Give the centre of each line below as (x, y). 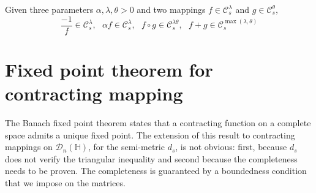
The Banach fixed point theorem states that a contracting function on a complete (158, 122)
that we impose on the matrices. (65, 182)
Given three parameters (49, 9)
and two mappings (171, 9)
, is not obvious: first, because (231, 147)
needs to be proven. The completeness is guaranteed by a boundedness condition (156, 171)
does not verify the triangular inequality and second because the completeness (151, 158)
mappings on (29, 147)
